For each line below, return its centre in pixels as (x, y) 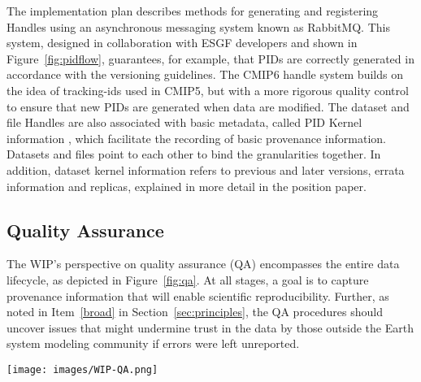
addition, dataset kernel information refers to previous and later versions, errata (206, 169)
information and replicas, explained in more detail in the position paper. (187, 186)
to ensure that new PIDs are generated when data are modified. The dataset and (208, 106)
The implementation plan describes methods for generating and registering (193, 11)
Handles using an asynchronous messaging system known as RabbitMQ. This (198, 26)
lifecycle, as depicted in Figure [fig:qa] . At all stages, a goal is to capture (188, 279)
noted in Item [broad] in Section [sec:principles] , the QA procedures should (195, 312)
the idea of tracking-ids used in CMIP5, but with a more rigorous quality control (208, 90)
